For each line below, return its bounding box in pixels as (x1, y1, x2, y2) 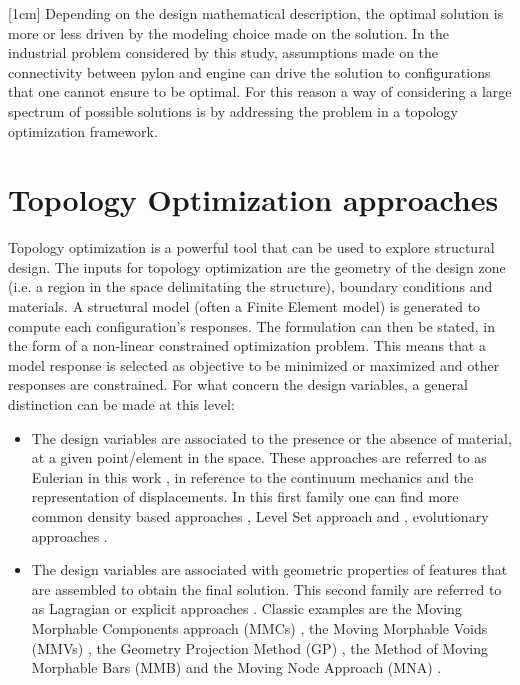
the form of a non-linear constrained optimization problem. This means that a (8, 335, 486, 356)
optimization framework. (8, 120, 158, 141)
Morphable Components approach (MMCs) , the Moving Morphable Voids (31, 617, 488, 638)
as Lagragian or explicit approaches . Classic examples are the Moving (31, 598, 462, 619)
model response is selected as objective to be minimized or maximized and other (8, 354, 500, 375)
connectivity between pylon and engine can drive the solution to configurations (8, 61, 491, 82)
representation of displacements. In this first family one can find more (31, 486, 459, 507)
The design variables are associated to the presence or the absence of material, (31, 427, 512, 448)
